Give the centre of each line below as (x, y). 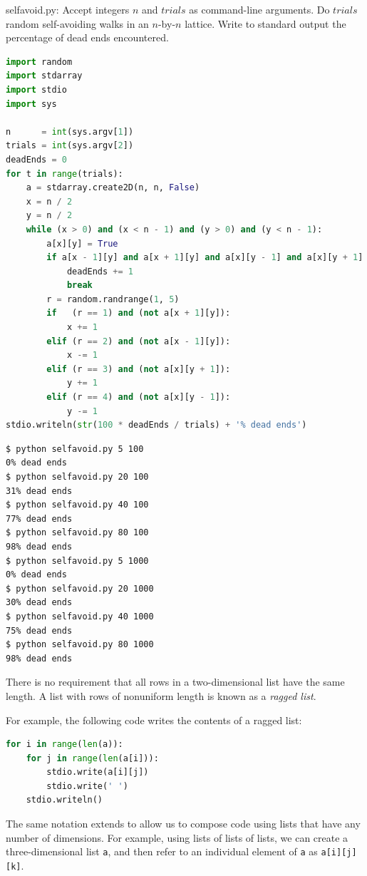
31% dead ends (39, 491)
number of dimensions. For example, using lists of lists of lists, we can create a (177, 837)
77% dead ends (39, 519)
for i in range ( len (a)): (64, 744)
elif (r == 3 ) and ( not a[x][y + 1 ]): (139, 369)
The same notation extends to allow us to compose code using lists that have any (183, 824)
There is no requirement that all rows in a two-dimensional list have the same (175, 682)
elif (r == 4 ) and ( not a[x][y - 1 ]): (139, 397)
